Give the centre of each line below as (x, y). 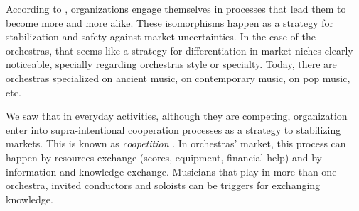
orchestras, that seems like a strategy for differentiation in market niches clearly (179, 50)
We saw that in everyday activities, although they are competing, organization (177, 116)
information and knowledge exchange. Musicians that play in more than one (171, 171)
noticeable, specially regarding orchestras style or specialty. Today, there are (171, 64)
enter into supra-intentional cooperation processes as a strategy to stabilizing (173, 129)
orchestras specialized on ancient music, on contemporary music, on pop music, (178, 78)
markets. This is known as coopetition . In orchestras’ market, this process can (176, 143)
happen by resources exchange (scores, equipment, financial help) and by (164, 157)
